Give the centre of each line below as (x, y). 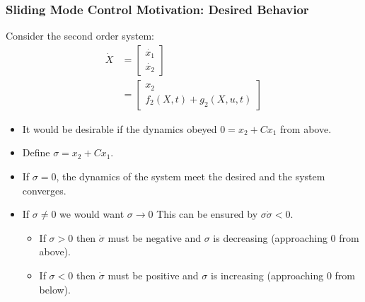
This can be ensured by (207, 214)
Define (36, 152)
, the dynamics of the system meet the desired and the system (191, 176)
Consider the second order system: (80, 36)
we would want (92, 214)
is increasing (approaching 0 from (283, 275)
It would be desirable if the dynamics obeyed (120, 128)
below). (55, 289)
